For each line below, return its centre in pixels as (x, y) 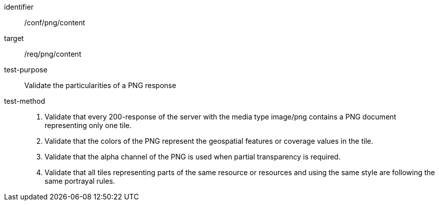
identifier (19, 7)
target (14, 38)
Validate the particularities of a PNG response (100, 85)
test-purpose (26, 70)
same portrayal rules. (80, 181)
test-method (25, 101)
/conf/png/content (55, 23)
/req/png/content (53, 54)
